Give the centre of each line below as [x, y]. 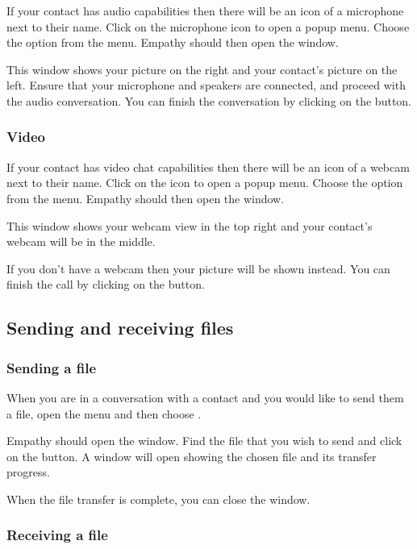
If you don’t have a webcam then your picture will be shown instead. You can [198, 268]
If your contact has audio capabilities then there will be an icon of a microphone [205, 10]
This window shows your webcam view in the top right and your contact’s [190, 225]
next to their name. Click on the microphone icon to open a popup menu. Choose [208, 26]
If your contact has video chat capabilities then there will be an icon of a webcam [208, 166]
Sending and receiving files [120, 328]
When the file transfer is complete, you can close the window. [158, 499]
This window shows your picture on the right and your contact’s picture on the [202, 69]
